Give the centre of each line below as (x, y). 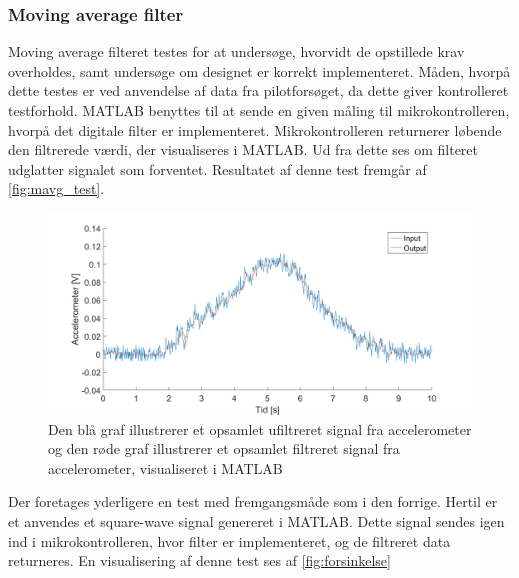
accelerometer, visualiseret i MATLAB (165, 467)
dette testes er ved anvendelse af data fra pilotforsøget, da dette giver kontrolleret (258, 90)
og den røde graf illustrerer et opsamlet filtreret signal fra (224, 448)
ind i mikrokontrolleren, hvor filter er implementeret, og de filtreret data (229, 540)
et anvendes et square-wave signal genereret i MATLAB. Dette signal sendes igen (256, 521)
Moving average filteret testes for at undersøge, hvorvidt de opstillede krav (236, 51)
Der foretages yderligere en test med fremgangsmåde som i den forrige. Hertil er (253, 501)
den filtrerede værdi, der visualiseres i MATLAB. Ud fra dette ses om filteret (243, 149)
